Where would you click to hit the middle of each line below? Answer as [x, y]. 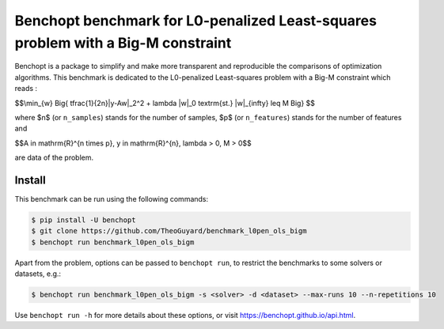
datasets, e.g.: [38, 274]
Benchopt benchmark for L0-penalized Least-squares [196, 21]
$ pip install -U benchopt [83, 220]
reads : [26, 89]
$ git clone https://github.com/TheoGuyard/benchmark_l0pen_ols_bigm [169, 231]
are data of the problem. [54, 157]
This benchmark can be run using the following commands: [112, 199]
